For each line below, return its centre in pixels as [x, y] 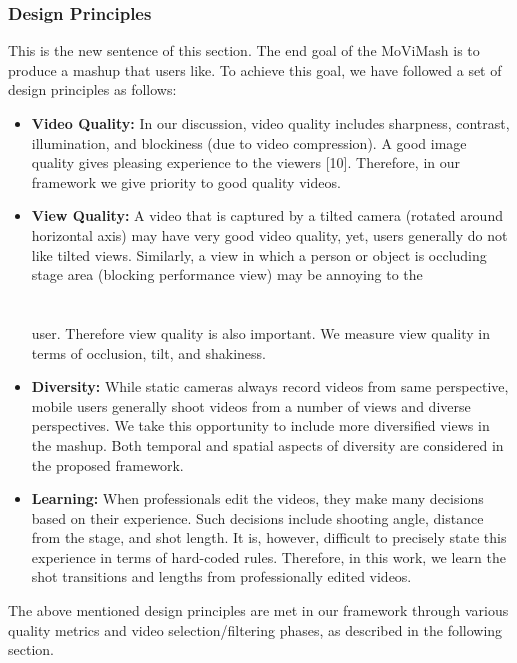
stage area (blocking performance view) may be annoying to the [227, 274]
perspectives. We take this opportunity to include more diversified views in [260, 425]
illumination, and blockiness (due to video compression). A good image [249, 142]
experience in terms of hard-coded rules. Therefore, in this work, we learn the [268, 556]
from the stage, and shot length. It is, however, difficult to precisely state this [269, 537]
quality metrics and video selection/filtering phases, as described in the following [255, 629]
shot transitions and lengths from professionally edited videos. [221, 576]
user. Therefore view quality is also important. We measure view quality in [261, 332]
